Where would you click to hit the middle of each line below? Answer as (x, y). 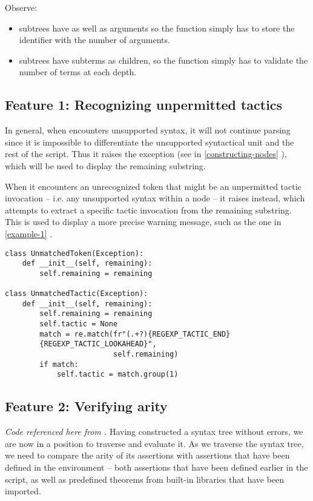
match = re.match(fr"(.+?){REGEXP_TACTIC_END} (135, 334)
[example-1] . (29, 233)
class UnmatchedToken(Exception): (74, 253)
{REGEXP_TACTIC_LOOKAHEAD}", (98, 344)
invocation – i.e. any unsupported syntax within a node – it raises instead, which (155, 198)
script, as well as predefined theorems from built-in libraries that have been (145, 479)
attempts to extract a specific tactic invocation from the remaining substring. (148, 210)
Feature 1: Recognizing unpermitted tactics (144, 105)
